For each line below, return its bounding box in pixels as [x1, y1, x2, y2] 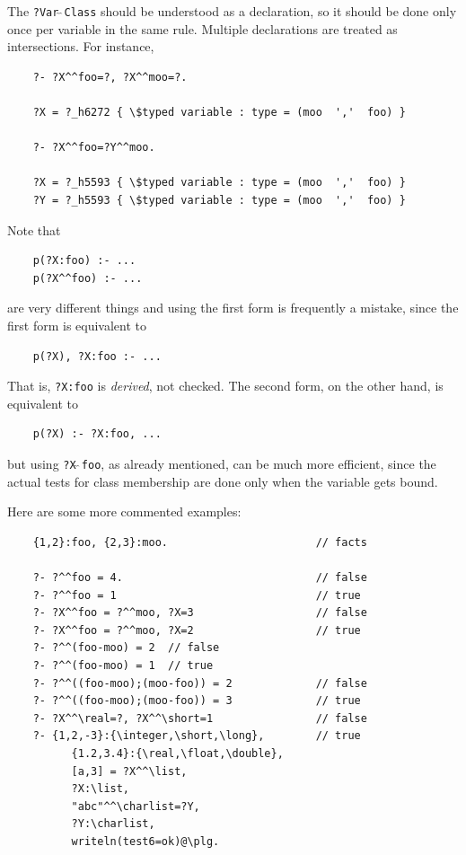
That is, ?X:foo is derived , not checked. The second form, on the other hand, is [7, 376, 444, 395]
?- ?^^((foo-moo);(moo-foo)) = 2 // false [32, 676, 367, 690]
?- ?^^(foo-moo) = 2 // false [32, 641, 220, 655]
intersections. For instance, [7, 37, 154, 56]
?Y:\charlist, [71, 817, 155, 831]
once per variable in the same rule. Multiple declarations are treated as [7, 19, 398, 38]
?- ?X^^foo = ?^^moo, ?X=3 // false [32, 606, 367, 620]
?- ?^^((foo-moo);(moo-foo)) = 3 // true [32, 694, 361, 708]
